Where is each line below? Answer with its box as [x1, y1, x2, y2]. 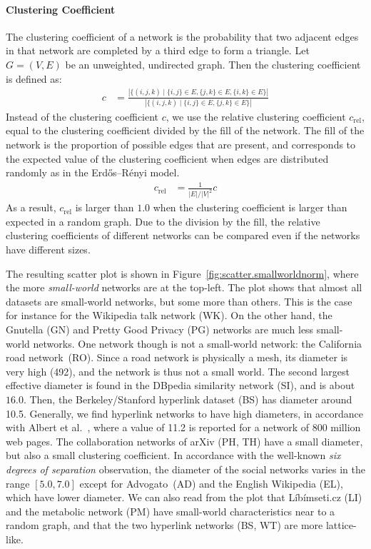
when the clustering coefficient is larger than [153, 200, 347, 215]
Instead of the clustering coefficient [6, 109, 159, 124]
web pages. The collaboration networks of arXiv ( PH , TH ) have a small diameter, [6, 433, 363, 448]
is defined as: [6, 71, 62, 86]
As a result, [6, 200, 56, 215]
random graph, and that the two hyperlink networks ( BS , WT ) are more [6, 518, 323, 533]
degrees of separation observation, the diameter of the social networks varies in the [6, 461, 366, 476]
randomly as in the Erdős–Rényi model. [6, 165, 180, 180]
